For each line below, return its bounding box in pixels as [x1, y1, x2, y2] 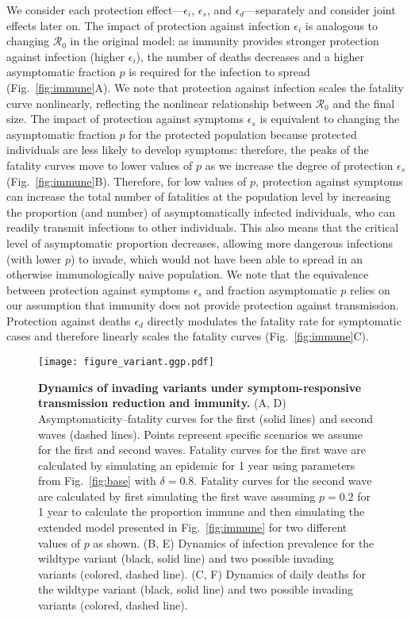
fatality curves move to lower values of [6, 156, 193, 173]
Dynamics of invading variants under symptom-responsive [38, 379, 362, 395]
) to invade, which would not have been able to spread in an [70, 250, 363, 267]
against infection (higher [6, 48, 125, 64]
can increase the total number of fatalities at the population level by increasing [6, 188, 391, 205]
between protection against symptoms [6, 281, 190, 298]
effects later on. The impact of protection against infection [6, 17, 290, 33]
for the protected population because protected [129, 125, 357, 142]
